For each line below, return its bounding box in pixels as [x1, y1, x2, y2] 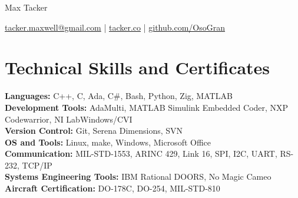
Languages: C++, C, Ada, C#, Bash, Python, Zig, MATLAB [5, 90, 233, 102]
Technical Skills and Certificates [5, 55, 270, 80]
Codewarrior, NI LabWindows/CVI [5, 113, 133, 125]
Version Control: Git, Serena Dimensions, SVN [5, 124, 183, 137]
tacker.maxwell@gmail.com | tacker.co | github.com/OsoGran [5, 21, 226, 33]
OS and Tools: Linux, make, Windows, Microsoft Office [5, 136, 211, 148]
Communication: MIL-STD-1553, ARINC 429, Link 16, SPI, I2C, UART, [5, 147, 277, 160]
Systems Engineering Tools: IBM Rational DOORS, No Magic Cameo [5, 170, 271, 183]
